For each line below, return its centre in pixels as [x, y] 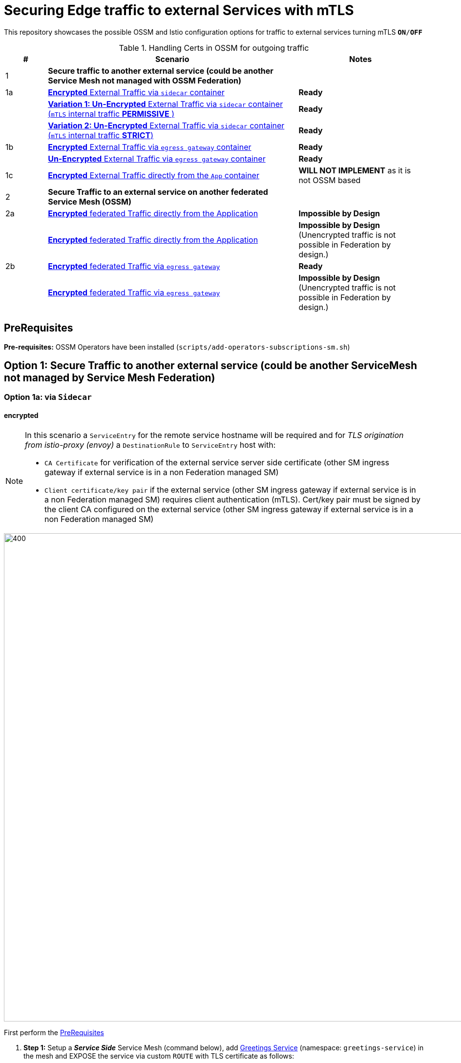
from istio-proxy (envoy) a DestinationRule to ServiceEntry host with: [150, 445]
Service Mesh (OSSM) [90, 201]
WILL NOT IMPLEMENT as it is [355, 170]
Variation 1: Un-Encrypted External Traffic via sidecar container [166, 104]
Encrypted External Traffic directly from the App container [154, 175]
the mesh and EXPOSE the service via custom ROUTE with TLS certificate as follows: [159, 1056]
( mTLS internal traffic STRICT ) [101, 135]
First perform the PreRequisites [54, 1032]
